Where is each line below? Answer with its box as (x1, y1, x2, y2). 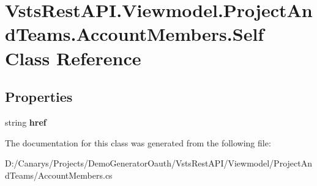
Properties (5, 87, 73, 106)
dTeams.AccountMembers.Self (5, 21, 264, 46)
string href (5, 115, 47, 128)
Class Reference (5, 45, 141, 70)
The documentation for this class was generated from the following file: (5, 136, 271, 149)
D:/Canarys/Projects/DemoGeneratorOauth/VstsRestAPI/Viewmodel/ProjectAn (5, 157, 312, 170)
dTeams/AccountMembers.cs (5, 168, 113, 181)
